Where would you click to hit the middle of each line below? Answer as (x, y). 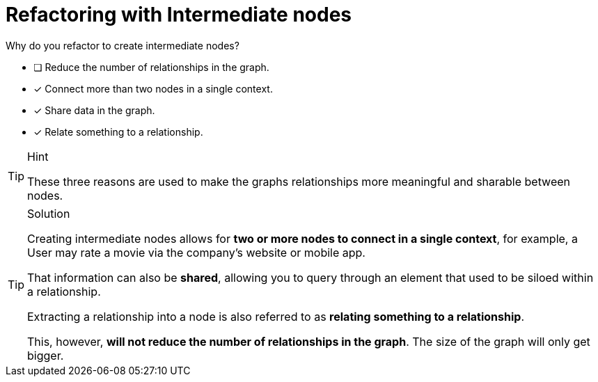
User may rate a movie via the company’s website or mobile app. (196, 252)
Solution (49, 213)
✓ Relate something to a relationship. (118, 132)
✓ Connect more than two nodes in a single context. (153, 88)
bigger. (46, 355)
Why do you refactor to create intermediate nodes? (123, 45)
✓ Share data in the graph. (94, 110)
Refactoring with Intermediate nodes (179, 15)
